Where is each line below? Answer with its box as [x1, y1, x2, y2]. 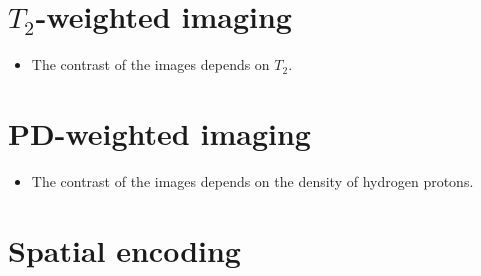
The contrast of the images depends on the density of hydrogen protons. [31, 170, 474, 191]
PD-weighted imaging [8, 112, 311, 153]
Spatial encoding [8, 229, 241, 270]
